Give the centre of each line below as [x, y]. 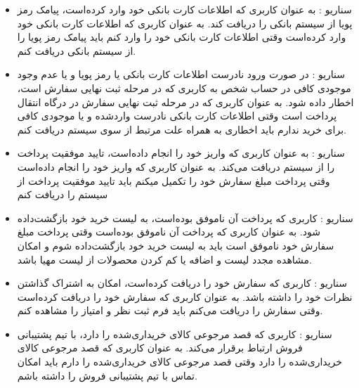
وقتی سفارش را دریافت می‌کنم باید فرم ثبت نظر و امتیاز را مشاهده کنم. [170, 310]
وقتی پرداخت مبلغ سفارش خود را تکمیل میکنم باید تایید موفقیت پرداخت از [174, 180]
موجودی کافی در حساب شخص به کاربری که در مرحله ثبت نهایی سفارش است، [184, 88]
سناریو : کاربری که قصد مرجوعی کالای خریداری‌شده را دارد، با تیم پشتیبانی [175, 334]
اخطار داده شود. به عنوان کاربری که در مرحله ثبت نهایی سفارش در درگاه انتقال [185, 102]
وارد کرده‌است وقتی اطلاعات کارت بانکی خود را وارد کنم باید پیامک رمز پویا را [182, 37]
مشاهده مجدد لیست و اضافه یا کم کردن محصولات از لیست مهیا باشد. [164, 259]
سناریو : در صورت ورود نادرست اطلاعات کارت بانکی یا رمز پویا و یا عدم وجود [181, 74]
